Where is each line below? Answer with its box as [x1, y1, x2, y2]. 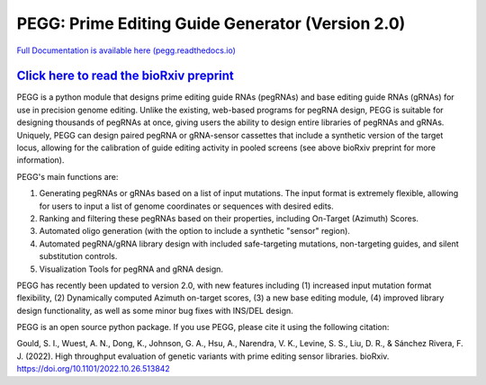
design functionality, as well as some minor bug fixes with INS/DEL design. [16, 305, 294, 316]
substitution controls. [39, 251, 118, 262]
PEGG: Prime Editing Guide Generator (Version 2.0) [16, 13, 406, 33]
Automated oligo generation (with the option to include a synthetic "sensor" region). [39, 226, 351, 237]
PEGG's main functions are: [16, 171, 119, 182]
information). [16, 155, 65, 166]
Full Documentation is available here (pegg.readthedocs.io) [16, 45, 236, 56]
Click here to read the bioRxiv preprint [16, 68, 234, 84]
